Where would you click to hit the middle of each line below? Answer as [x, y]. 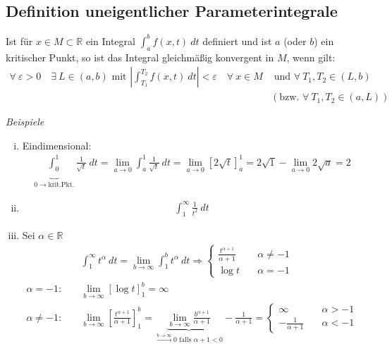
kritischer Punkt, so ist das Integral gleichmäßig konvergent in [140, 57]
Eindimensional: [57, 145]
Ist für [19, 41]
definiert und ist [237, 41]
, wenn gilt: [311, 57]
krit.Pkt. [61, 185]
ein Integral [110, 41]
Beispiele [25, 122]
